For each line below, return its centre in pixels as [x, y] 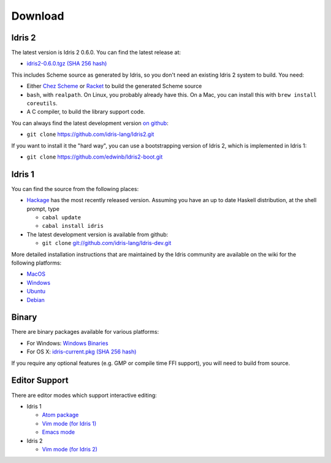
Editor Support [40, 381]
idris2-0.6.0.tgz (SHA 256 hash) [67, 64]
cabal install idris [73, 226]
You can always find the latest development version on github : [90, 123]
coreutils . [42, 104]
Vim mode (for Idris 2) [70, 449]
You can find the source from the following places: [75, 189]
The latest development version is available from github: [97, 234]
